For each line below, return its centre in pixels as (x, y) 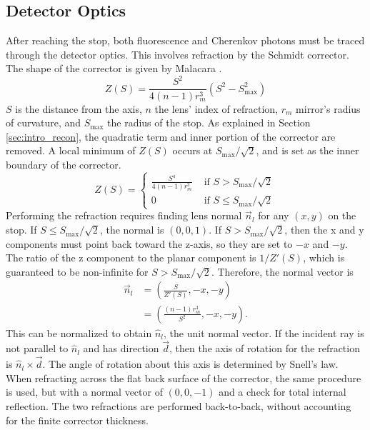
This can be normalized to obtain (79, 332)
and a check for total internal (282, 392)
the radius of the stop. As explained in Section (209, 122)
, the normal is (132, 230)
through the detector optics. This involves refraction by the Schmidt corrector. (177, 54)
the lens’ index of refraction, (216, 108)
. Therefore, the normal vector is (282, 271)
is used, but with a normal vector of (84, 392)
